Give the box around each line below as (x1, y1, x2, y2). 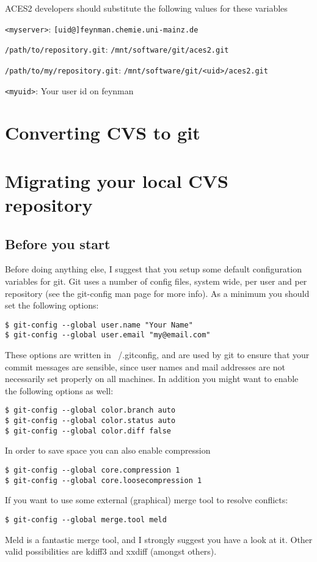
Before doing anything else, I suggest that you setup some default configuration (5, 263, 302, 275)
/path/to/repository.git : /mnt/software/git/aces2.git (5, 43, 229, 56)
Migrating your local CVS (5, 168, 228, 193)
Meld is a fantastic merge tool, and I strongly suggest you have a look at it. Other (5, 533, 313, 545)
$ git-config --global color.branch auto (5, 406, 176, 415)
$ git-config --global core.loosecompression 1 (5, 476, 202, 485)
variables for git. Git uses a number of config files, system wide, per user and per (5, 274, 307, 287)
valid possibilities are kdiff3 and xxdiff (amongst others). (5, 545, 217, 558)
